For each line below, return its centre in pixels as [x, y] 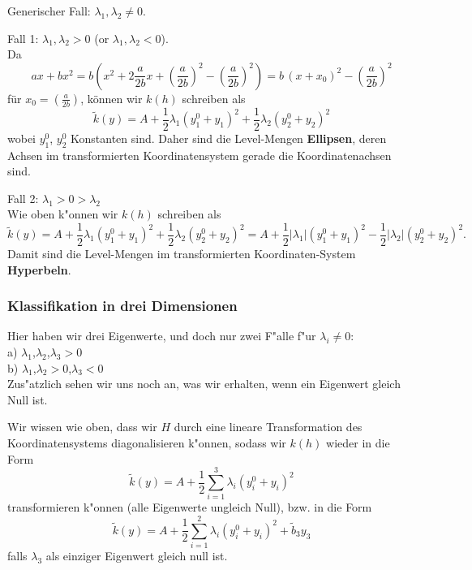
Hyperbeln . [39, 269]
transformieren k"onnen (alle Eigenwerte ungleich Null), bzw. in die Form [190, 507]
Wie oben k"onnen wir [63, 214]
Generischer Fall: [49, 11]
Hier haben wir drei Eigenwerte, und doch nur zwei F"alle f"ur [162, 336]
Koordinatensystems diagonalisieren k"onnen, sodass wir [147, 443]
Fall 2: [23, 198]
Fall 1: [23, 38]
